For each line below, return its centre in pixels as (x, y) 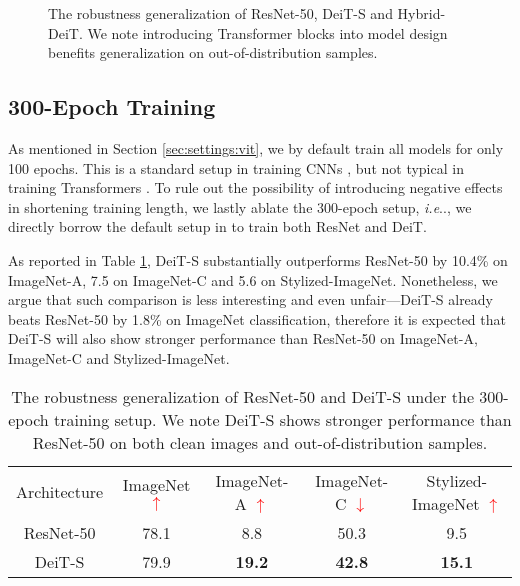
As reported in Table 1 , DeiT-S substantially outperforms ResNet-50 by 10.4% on (258, 259)
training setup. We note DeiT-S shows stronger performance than (283, 419)
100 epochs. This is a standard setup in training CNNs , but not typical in (236, 167)
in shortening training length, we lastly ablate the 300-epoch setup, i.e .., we (240, 206)
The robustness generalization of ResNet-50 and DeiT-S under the (243, 396)
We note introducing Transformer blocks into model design (267, 32)
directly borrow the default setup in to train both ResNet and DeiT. (217, 226)
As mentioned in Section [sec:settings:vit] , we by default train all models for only (256, 147)
